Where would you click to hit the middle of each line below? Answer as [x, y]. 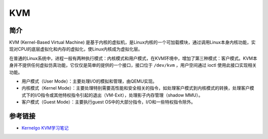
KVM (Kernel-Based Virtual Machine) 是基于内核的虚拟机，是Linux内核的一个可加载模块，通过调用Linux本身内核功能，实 [132, 43]
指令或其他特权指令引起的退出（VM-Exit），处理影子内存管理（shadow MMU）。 [122, 95]
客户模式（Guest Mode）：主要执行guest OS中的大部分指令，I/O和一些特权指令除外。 [108, 102]
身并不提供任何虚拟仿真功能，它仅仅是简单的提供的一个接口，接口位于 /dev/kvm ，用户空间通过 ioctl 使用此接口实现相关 [133, 65]
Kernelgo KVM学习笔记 [45, 128]
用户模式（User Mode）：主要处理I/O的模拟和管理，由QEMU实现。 [89, 81]
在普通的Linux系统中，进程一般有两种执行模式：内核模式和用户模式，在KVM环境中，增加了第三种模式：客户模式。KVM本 [133, 58]
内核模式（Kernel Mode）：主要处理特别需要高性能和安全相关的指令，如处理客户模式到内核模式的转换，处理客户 [136, 88]
